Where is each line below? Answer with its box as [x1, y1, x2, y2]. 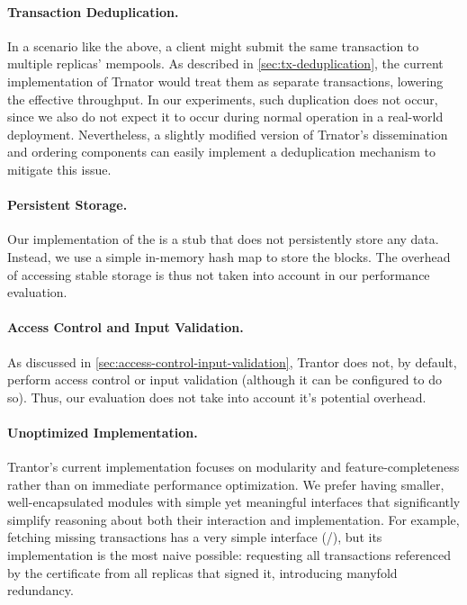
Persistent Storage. [7, 195, 128, 214]
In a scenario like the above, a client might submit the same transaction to [7, 36, 419, 55]
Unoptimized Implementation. [7, 422, 198, 441]
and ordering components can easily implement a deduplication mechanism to [7, 142, 436, 161]
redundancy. [7, 581, 74, 600]
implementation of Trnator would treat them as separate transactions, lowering [7, 71, 444, 90]
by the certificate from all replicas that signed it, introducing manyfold [7, 563, 398, 582]
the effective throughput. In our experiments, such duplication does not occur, [7, 89, 438, 108]
